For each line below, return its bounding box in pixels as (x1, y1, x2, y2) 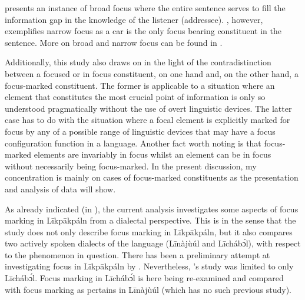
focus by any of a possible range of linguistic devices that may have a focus (5, 125, 276, 137)
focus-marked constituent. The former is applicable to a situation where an (5, 79, 275, 91)
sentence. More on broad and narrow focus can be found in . (5, 36, 223, 48)
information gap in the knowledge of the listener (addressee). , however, (5, 13, 263, 25)
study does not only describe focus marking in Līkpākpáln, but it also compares (5, 225, 293, 238)
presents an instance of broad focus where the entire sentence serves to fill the (5, 2, 286, 14)
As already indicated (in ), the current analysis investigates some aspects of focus (5, 202, 299, 215)
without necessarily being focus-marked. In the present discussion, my (5, 159, 257, 172)
